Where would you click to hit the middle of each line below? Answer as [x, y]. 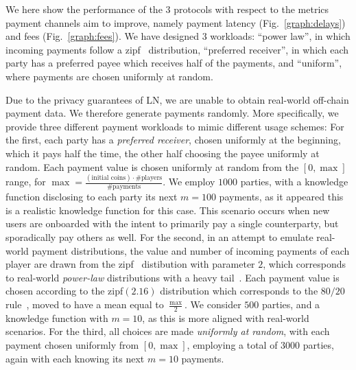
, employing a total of [232, 345]
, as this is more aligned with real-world [226, 317]
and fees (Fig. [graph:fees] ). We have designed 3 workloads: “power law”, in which [178, 36]
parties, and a [291, 304]
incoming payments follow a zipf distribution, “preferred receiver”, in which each [177, 49]
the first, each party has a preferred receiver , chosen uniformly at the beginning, [173, 140]
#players [149, 178]
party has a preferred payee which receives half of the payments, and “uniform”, [174, 63]
